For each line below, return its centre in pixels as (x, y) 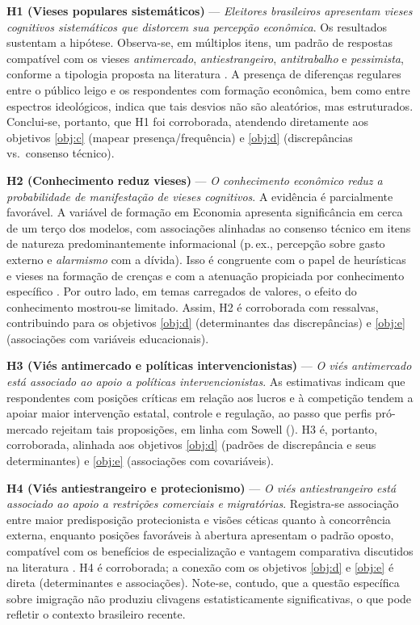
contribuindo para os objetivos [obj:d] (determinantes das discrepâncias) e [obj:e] (206, 323)
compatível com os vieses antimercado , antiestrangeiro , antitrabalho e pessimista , (205, 58)
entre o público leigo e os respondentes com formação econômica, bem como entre (208, 89)
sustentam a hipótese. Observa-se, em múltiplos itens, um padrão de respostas (200, 42)
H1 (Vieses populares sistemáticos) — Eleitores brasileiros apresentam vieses (210, 10)
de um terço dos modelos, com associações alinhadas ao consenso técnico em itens (209, 227)
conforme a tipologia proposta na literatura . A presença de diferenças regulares (204, 74)
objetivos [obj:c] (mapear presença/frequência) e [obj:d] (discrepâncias (180, 137)
